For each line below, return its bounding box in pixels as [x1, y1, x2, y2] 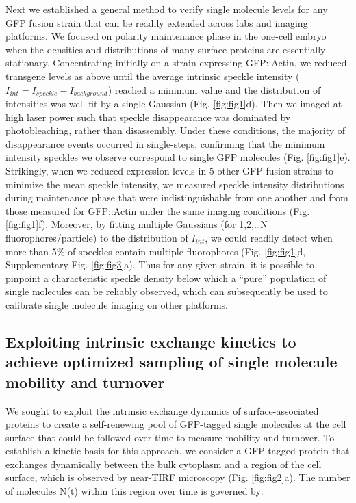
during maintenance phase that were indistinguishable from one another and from [5, 190, 348, 205]
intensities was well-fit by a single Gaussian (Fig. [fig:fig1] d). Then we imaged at [5, 96, 342, 111]
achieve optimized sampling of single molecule [5, 351, 338, 372]
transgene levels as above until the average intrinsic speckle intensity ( [5, 68, 300, 83]
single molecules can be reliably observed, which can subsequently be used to [5, 284, 328, 298]
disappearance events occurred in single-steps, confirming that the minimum [5, 136, 325, 151]
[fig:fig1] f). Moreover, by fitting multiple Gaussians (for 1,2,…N [5, 217, 268, 231]
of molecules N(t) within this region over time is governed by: [5, 484, 264, 498]
